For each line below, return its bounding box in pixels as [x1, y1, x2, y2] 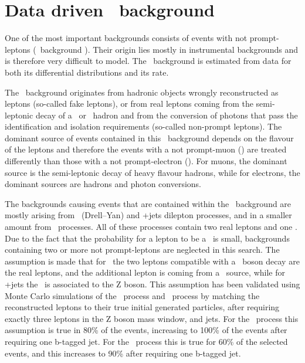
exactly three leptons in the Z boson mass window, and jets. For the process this [5, 312, 299, 324]
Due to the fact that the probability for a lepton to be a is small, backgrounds [5, 232, 290, 244]
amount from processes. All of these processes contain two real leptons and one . [5, 220, 297, 233]
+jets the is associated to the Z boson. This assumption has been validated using [5, 278, 300, 290]
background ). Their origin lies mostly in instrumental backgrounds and [40, 43, 298, 55]
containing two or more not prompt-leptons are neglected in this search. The [5, 243, 280, 256]
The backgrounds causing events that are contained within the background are [5, 197, 292, 209]
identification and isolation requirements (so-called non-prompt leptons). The [5, 120, 282, 133]
